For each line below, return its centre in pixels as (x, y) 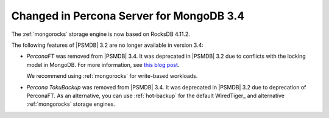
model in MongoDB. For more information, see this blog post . (103, 64)
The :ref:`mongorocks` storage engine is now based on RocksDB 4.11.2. (101, 34)
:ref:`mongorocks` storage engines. (71, 104)
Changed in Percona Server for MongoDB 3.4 (128, 16)
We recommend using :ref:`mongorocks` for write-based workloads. (112, 76)
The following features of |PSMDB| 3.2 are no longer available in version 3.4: (107, 45)
